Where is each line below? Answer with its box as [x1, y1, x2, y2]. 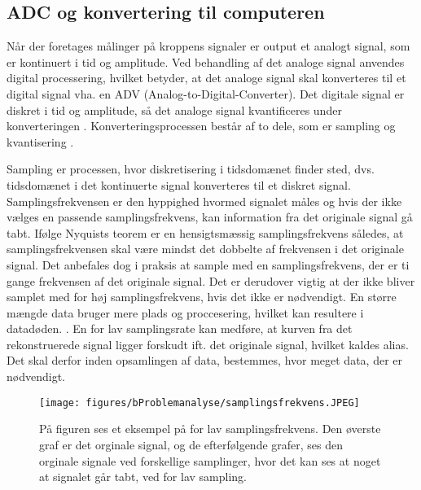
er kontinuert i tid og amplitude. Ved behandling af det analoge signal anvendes [7, 53, 405, 70]
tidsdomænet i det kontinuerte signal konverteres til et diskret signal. [7, 176, 351, 193]
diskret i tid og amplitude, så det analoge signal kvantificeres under [7, 101, 342, 118]
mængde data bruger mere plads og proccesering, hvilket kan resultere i [7, 304, 364, 321]
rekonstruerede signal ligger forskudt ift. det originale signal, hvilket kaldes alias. [7, 335, 409, 352]
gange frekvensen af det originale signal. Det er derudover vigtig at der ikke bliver [7, 272, 415, 289]
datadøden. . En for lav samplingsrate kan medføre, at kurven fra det [7, 320, 353, 337]
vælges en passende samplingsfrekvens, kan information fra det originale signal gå [7, 208, 413, 225]
